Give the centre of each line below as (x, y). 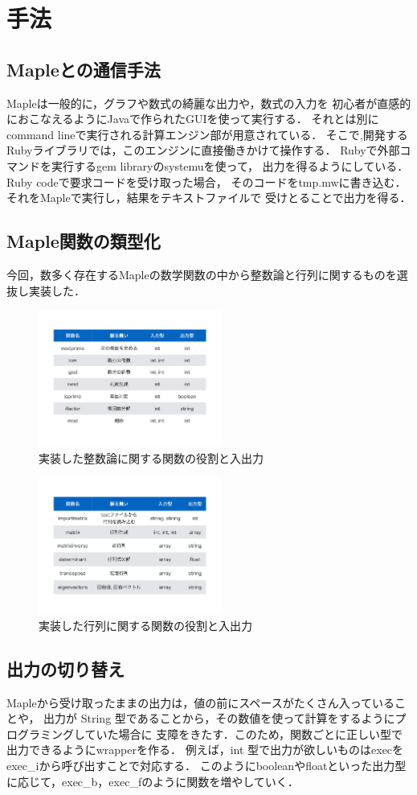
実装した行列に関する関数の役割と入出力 (145, 625)
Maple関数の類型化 (84, 241)
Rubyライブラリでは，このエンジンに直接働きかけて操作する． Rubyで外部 (203, 150)
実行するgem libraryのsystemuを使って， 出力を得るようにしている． (230, 165)
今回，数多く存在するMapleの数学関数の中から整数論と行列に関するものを (202, 274)
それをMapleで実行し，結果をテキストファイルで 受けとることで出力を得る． (209, 198)
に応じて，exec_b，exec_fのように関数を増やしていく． (153, 781)
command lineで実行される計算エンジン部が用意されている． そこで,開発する (207, 134)
